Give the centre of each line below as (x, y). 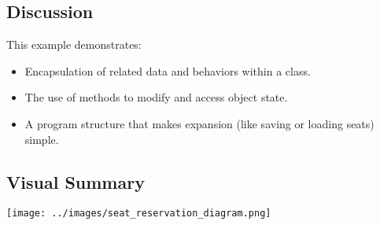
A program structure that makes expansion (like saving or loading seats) (199, 123)
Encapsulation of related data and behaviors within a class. (168, 70)
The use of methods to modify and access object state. (156, 97)
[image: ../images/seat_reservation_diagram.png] (139, 214)
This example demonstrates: (74, 44)
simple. (42, 139)
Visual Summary (76, 181)
